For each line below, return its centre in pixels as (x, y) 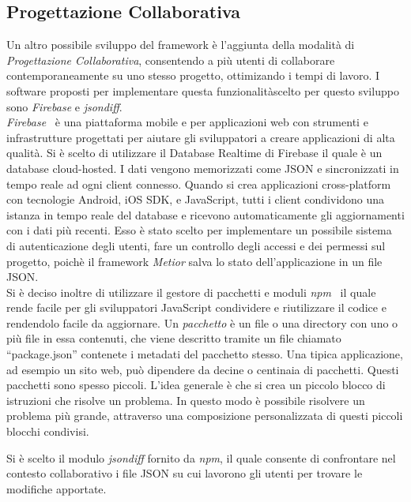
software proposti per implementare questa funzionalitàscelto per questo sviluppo (203, 90)
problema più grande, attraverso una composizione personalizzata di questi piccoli (205, 416)
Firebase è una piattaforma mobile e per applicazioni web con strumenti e (187, 122)
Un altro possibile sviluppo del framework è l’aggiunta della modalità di (181, 45)
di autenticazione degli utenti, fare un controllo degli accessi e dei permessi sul (196, 245)
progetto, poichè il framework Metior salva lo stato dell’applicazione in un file (194, 261)
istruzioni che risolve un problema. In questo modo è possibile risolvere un (186, 400)
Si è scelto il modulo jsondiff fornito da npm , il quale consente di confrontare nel (201, 457)
